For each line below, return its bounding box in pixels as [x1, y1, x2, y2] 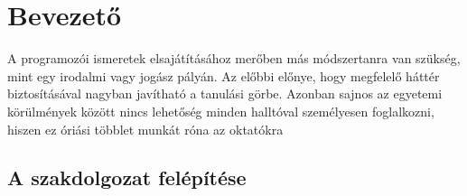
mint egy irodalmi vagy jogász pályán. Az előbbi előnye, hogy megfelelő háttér [7, 66, 440, 85]
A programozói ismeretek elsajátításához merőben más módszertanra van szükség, [7, 49, 461, 68]
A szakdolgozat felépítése [7, 163, 247, 191]
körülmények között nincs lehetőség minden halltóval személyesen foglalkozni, [7, 101, 434, 120]
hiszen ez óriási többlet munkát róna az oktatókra [7, 119, 284, 138]
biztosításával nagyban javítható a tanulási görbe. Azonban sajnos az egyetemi [7, 84, 443, 103]
